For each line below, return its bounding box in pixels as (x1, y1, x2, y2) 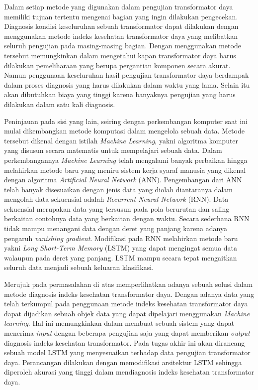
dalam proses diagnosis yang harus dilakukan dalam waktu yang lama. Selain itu (4, 79, 250, 90)
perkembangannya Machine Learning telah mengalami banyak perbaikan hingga (4, 154, 248, 165)
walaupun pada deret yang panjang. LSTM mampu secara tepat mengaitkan (4, 252, 237, 262)
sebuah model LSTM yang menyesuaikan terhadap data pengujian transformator (4, 347, 251, 358)
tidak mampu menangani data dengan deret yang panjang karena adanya (4, 223, 227, 234)
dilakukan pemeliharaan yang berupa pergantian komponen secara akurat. (4, 60, 231, 70)
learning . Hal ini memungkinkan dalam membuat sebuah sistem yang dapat (4, 318, 235, 328)
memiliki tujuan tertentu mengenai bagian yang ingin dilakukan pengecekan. (4, 11, 238, 21)
